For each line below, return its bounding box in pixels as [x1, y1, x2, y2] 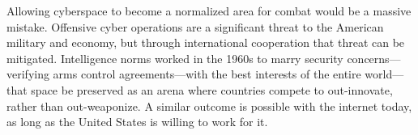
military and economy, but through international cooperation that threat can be [6, 34, 405, 51]
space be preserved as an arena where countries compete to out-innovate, [31, 81, 393, 98]
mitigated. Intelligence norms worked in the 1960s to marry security [6, 49, 343, 66]
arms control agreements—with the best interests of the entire [53, 65, 361, 82]
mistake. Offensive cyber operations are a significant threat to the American [6, 18, 384, 35]
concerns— [347, 49, 401, 66]
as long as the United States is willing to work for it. [6, 113, 268, 130]
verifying [6, 65, 49, 82]
